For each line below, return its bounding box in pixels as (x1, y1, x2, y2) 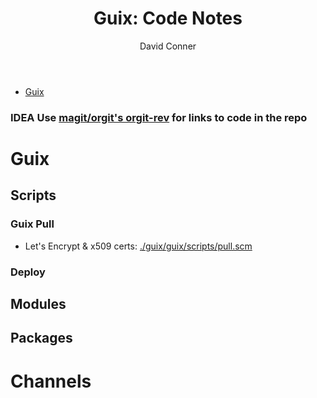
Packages (10, 330, 73, 347)
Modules (10, 296, 67, 313)
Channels (10, 370, 92, 392)
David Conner (139, 40, 197, 52)
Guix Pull (10, 217, 55, 231)
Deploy (10, 265, 46, 279)
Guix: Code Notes (93, 7, 243, 30)
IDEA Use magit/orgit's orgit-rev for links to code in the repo (10, 110, 308, 124)
